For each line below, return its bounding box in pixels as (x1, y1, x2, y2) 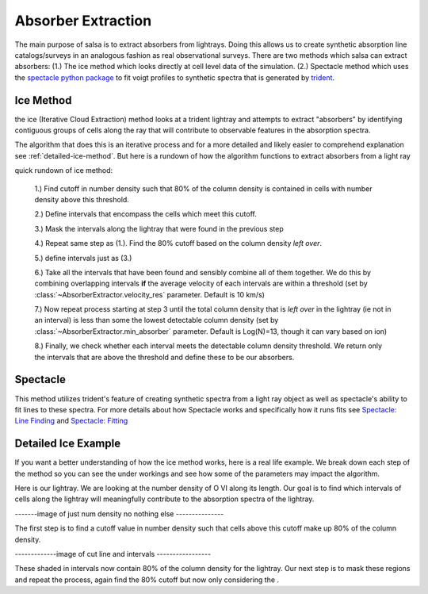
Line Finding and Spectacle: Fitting (14, 416, 128, 426)
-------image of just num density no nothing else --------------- (14, 508, 224, 519)
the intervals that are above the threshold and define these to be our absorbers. (34, 352, 295, 362)
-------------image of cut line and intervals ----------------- (14, 549, 212, 558)
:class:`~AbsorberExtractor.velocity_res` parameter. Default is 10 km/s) (34, 289, 266, 299)
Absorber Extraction (14, 12, 152, 29)
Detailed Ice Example (14, 437, 121, 450)
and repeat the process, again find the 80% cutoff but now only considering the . (14, 575, 280, 584)
